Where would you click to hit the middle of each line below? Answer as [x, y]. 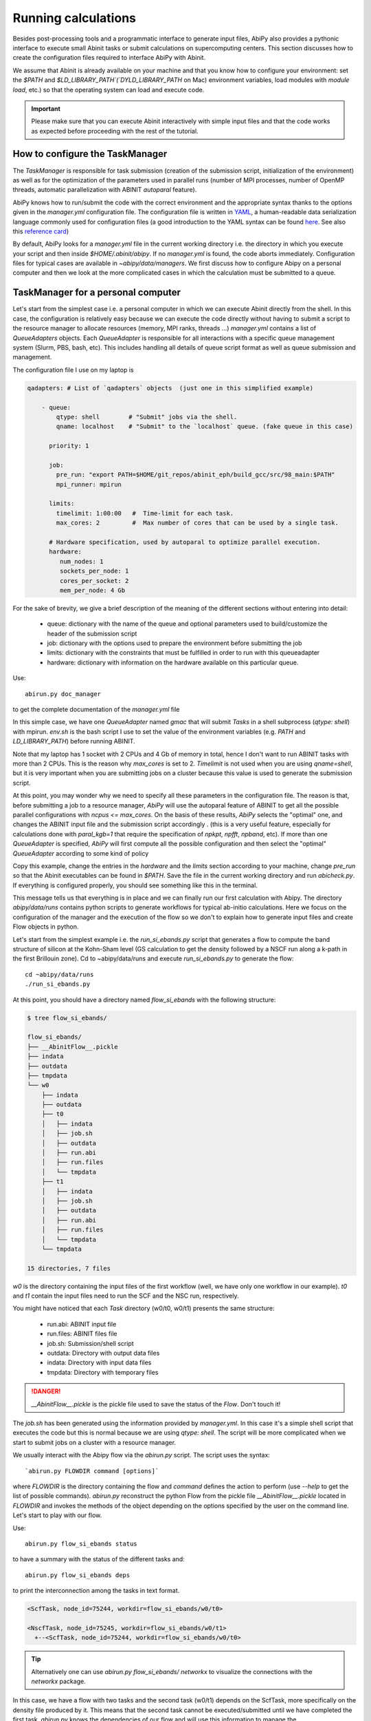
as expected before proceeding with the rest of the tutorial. [115, 131]
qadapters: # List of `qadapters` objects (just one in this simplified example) [170, 388]
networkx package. [58, 1681]
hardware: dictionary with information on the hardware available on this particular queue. [173, 662]
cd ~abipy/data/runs [59, 974]
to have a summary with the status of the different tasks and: [99, 1559]
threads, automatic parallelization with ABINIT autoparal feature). [105, 190]
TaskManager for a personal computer [97, 293]
